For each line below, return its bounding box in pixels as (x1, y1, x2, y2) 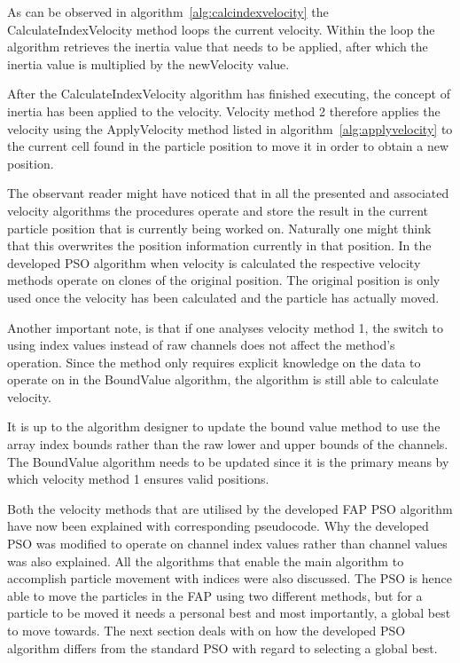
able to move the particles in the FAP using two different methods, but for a (7, 586, 423, 604)
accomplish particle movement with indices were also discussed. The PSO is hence (7, 569, 453, 588)
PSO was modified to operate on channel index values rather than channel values (7, 534, 448, 553)
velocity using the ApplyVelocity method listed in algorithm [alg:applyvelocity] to (7, 119, 453, 138)
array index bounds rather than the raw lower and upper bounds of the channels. (7, 435, 448, 454)
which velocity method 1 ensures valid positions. (7, 470, 269, 488)
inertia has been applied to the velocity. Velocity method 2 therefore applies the (7, 101, 441, 120)
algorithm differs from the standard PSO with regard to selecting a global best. (7, 638, 438, 657)
